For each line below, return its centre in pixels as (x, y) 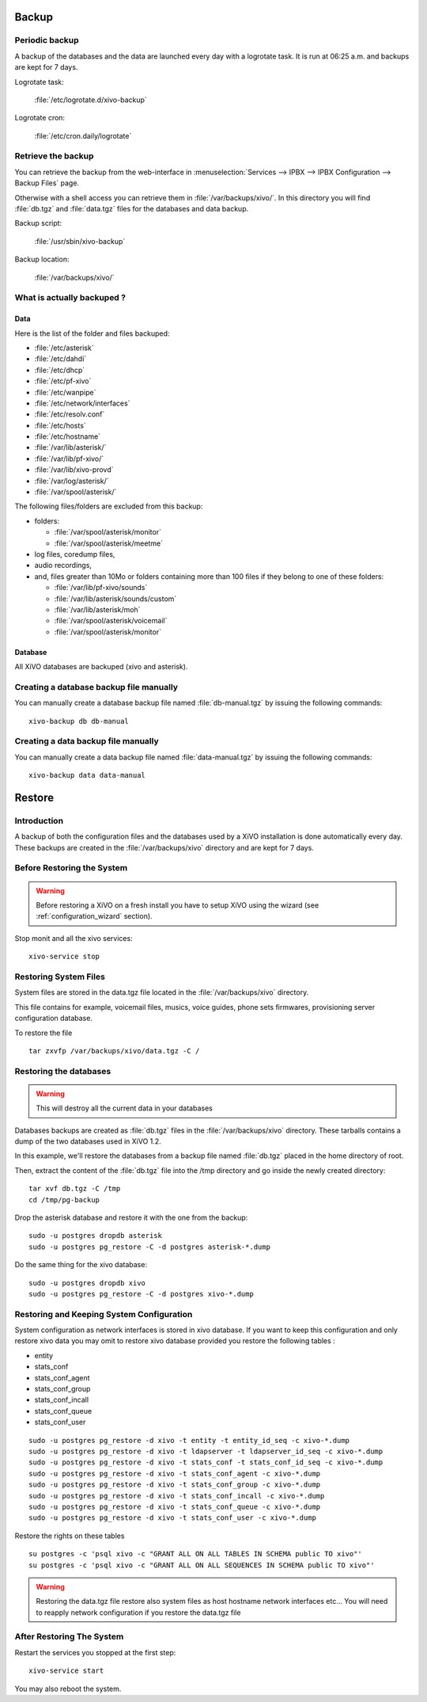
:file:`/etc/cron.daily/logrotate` (83, 135)
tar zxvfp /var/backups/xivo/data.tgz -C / (114, 1051)
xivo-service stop (64, 957)
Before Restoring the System (71, 868)
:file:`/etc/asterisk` (64, 348)
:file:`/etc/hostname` (68, 436)
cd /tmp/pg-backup (64, 1199)
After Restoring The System (69, 1637)
